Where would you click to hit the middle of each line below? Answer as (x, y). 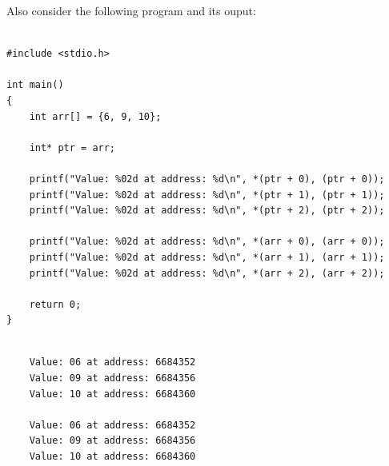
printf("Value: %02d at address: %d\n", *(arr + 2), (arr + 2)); (207, 273)
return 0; (55, 304)
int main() (35, 85)
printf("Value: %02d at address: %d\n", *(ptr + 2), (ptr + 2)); (207, 211)
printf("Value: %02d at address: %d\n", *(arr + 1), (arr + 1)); (207, 257)
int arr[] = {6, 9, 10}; (95, 116)
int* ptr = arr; (72, 147)
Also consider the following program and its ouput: (131, 10)
